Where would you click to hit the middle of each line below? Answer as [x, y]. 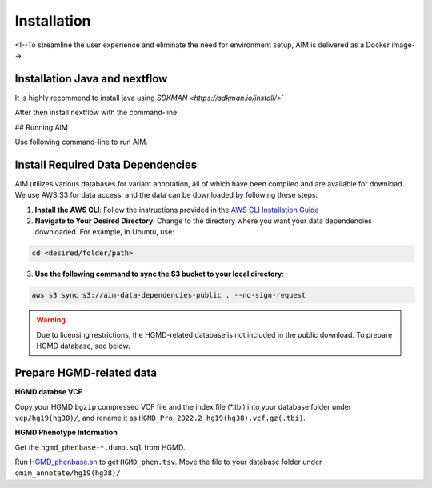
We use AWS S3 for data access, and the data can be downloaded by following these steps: [166, 195]
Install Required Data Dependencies [106, 164]
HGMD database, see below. [83, 346]
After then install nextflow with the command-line [96, 113]
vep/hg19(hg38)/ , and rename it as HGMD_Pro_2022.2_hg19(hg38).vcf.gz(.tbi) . [160, 418]
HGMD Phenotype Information [66, 433]
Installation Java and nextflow [91, 79]
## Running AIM [41, 127]
